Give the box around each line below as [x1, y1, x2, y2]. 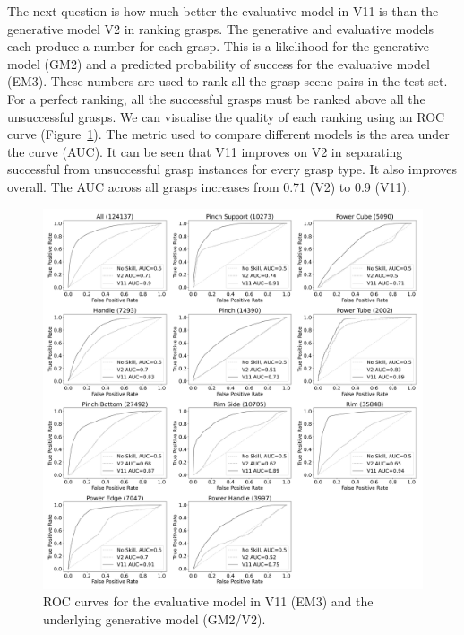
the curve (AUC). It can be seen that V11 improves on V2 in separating [7, 142, 403, 161]
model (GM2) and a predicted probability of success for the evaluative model [7, 54, 430, 73]
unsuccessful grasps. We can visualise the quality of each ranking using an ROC [7, 107, 445, 126]
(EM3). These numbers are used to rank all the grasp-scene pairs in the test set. [7, 72, 448, 91]
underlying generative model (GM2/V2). [43, 609, 266, 628]
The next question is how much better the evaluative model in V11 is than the [7, 2, 439, 20]
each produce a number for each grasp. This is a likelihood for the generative [7, 37, 430, 56]
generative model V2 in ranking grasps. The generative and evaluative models [7, 19, 434, 38]
